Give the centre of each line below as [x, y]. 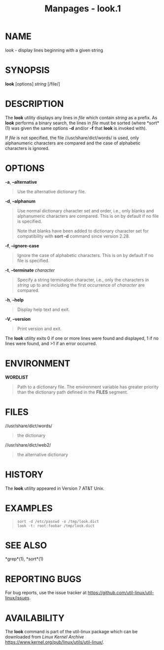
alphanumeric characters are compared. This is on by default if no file [88, 216]
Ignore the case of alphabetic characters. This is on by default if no [85, 255]
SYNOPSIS [28, 70]
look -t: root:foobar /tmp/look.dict [56, 526]
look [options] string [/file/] [33, 84]
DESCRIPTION [34, 104]
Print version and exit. [39, 328]
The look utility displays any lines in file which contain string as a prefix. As [81, 117]
